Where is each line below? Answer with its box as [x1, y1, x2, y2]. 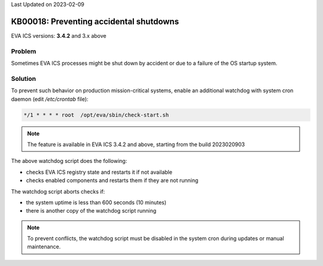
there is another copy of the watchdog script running [26, 207, 157, 214]
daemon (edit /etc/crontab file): [11, 95, 89, 102]
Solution [11, 74, 36, 83]
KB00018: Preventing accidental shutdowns [11, 16, 179, 26]
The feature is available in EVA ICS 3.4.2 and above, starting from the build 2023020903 [27, 141, 245, 148]
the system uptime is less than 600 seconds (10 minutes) [26, 198, 167, 206]
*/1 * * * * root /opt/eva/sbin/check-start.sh [23, 111, 169, 118]
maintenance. [27, 243, 61, 250]
